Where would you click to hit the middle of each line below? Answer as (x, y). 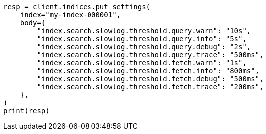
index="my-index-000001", (71, 15)
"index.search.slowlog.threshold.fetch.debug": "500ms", (150, 79)
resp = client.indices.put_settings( (77, 7)
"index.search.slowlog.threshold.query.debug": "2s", (144, 47)
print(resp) (27, 111)
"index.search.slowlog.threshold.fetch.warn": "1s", (142, 63)
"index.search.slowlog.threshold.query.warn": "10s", (144, 31)
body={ (33, 23)
